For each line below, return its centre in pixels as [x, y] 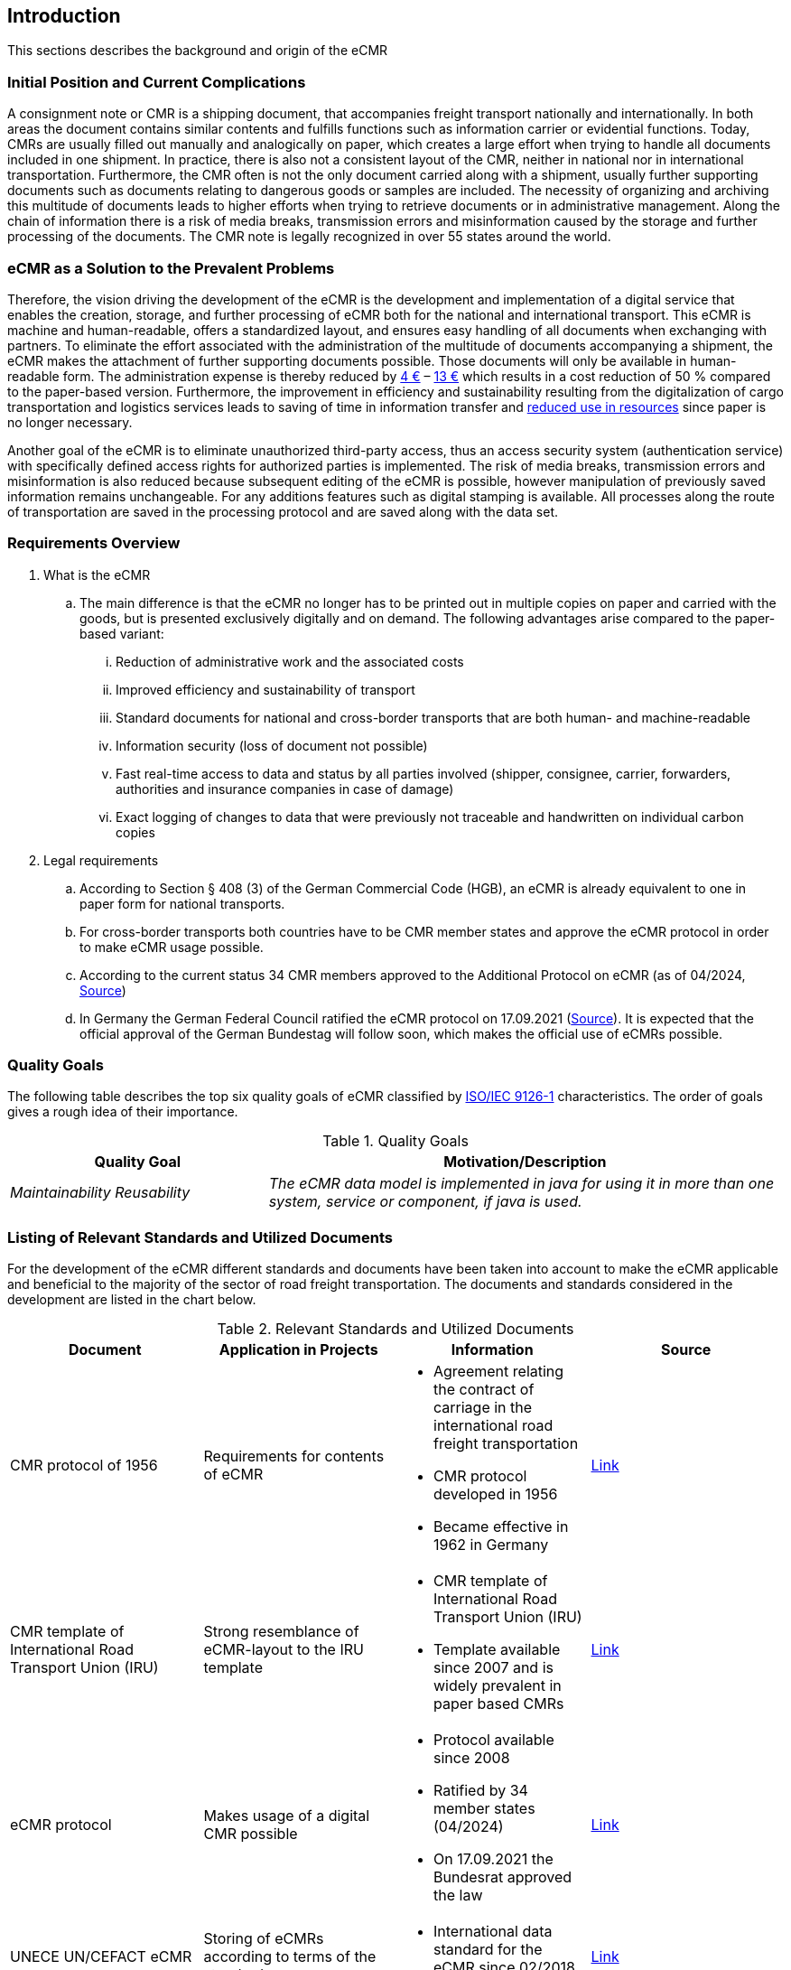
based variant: [122, 633]
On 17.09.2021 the [493, 1859]
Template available [497, 1650]
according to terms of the [290, 1957]
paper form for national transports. [182, 903]
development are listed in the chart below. [132, 1300]
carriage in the [483, 1408]
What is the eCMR [97, 574]
